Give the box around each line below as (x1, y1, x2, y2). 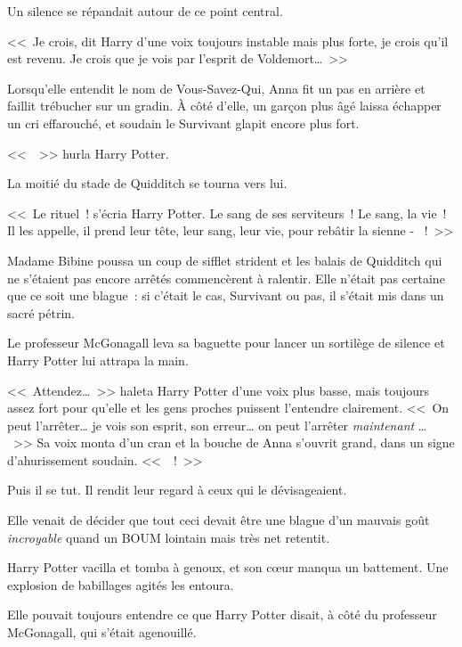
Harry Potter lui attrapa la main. (7, 350, 189, 369)
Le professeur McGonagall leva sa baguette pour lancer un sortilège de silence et (7, 333, 445, 352)
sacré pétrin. (7, 303, 75, 322)
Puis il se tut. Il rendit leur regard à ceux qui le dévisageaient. (7, 480, 347, 499)
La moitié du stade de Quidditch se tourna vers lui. (7, 174, 288, 192)
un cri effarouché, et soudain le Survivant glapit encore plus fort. (7, 113, 360, 132)
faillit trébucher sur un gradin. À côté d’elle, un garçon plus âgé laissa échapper (7, 96, 442, 115)
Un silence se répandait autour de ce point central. (7, 2, 283, 20)
